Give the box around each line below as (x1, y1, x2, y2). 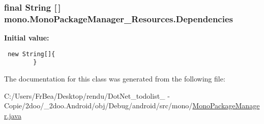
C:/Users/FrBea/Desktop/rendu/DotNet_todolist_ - (4, 90, 170, 101)
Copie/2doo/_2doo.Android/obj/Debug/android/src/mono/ (4, 100, 193, 111)
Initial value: (4, 32, 49, 43)
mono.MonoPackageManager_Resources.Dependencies (4, 12, 233, 25)
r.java (4, 110, 21, 120)
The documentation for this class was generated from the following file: (4, 73, 225, 84)
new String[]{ (8, 50, 55, 58)
